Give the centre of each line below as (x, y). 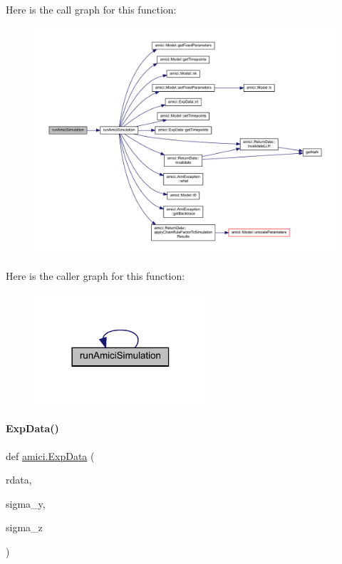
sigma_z (24, 527)
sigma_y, (26, 503)
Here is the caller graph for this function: (95, 275)
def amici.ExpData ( (50, 455)
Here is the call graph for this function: (91, 9)
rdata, (19, 480)
